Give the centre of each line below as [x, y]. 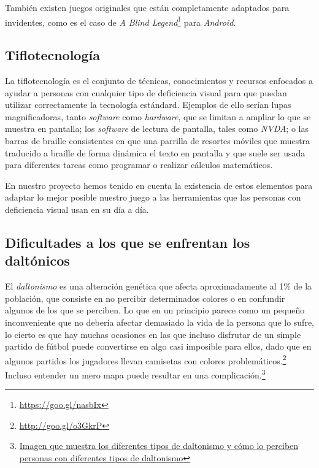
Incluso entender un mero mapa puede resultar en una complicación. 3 [135, 374]
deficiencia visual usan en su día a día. [77, 209]
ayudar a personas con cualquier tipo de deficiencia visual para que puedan [146, 92]
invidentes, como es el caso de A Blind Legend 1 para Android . [121, 21]
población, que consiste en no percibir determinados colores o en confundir [145, 298]
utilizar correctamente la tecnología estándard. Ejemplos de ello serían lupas [148, 105]
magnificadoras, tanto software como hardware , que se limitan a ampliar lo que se [158, 116]
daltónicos [37, 260]
